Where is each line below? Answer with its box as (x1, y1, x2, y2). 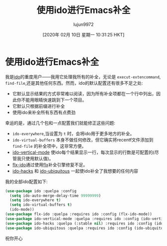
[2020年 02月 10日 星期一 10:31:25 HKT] (42, 31, 125, 37)
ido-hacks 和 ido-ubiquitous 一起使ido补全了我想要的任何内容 (12, 168, 138, 174)
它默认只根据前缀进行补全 (12, 103, 65, 109)
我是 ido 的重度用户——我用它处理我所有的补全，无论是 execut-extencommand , (5, 73, 161, 80)
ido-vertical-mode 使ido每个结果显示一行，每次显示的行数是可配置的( (12, 149, 155, 155)
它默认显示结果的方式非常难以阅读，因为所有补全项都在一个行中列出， (12, 90, 157, 96)
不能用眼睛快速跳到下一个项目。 (21, 97, 87, 103)
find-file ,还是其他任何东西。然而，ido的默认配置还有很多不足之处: (5, 80, 143, 86)
